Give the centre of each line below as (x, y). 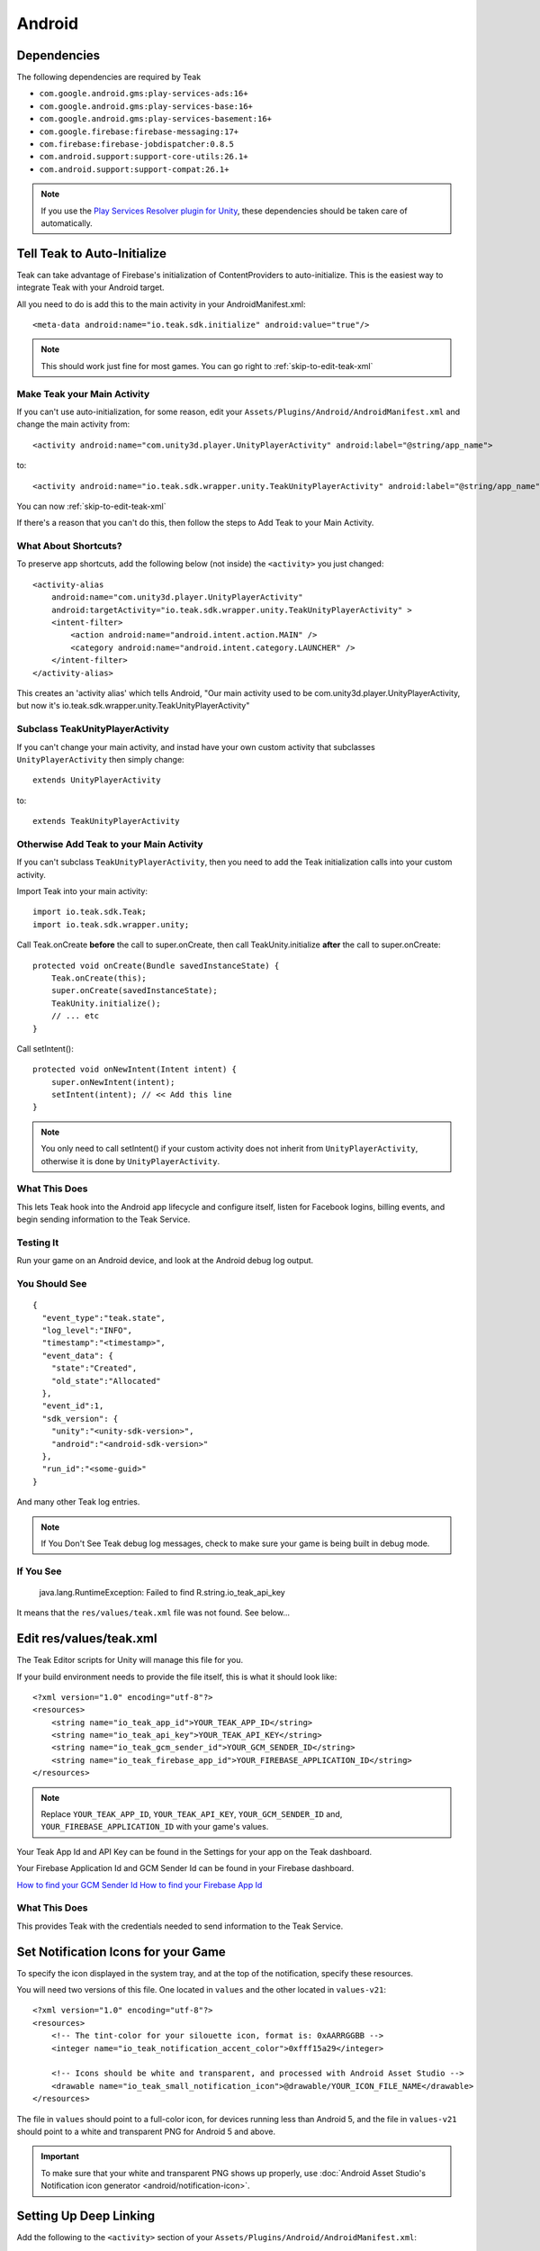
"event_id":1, (73, 1406)
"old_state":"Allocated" (106, 1381)
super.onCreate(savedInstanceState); (134, 991)
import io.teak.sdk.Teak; (90, 912)
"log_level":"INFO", (87, 1331)
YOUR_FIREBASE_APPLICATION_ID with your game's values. (155, 1827)
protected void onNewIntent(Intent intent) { (135, 1070)
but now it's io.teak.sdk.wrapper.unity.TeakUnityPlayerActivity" (133, 706)
